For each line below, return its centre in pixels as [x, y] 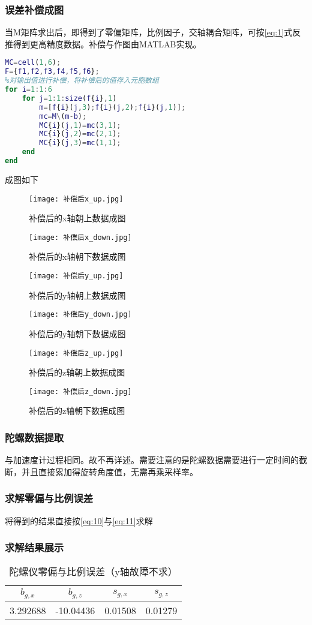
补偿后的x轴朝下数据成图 [77, 256]
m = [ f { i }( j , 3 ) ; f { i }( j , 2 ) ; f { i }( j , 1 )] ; [112, 107]
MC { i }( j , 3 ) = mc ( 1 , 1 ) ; [80, 143]
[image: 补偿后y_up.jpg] [76, 276]
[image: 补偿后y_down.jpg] [80, 315]
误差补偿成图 [34, 9]
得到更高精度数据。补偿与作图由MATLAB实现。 [107, 43]
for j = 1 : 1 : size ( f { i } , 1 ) [69, 98]
